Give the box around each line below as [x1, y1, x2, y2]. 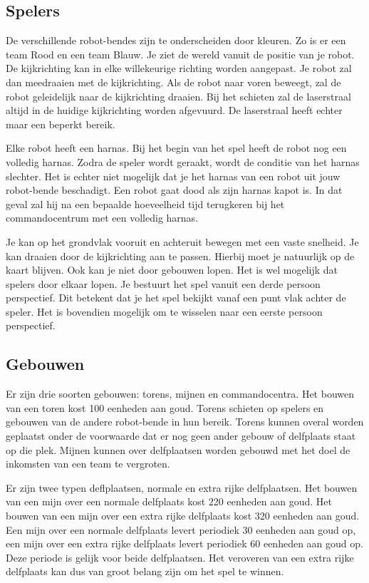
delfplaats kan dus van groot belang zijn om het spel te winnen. [6, 564, 284, 579]
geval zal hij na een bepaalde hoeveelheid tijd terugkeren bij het [6, 196, 285, 211]
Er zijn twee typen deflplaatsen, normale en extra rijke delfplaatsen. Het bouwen [6, 480, 358, 495]
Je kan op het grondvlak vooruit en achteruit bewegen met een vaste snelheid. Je [6, 234, 359, 249]
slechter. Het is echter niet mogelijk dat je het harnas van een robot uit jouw [6, 168, 341, 183]
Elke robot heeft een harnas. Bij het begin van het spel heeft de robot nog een [6, 140, 347, 155]
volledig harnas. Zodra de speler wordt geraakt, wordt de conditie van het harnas [6, 154, 360, 169]
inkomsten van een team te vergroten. [6, 456, 170, 471]
